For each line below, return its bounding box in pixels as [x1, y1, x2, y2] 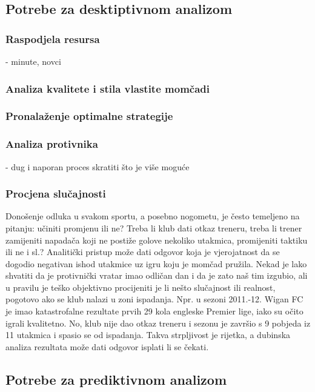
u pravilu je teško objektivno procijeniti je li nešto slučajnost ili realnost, [5, 281, 276, 293]
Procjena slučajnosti [5, 186, 106, 201]
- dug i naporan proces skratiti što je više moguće [5, 160, 190, 173]
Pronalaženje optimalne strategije [5, 108, 173, 124]
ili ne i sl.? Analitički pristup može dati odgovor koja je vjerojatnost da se [5, 245, 280, 258]
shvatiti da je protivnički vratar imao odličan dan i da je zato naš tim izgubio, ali [5, 269, 308, 282]
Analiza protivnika [5, 136, 98, 151]
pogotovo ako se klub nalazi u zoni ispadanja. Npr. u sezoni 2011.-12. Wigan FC [5, 293, 303, 305]
